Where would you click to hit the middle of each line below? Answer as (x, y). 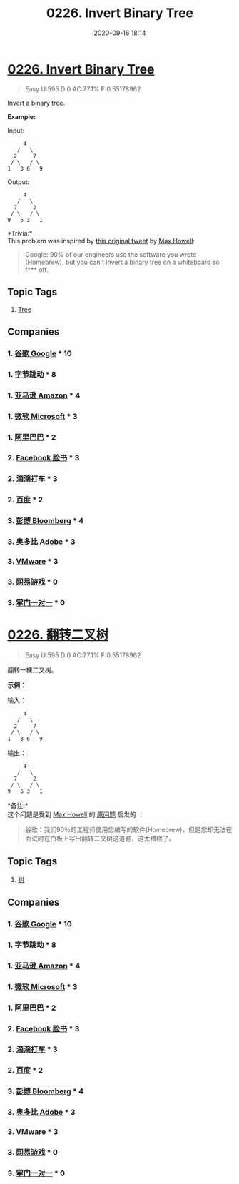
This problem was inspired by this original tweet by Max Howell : (101, 241)
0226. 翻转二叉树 (58, 635)
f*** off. (36, 270)
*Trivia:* (20, 233)
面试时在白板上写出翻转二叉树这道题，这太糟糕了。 (100, 838)
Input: (16, 131)
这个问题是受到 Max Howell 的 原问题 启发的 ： (76, 814)
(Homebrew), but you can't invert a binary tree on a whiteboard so (122, 262)
